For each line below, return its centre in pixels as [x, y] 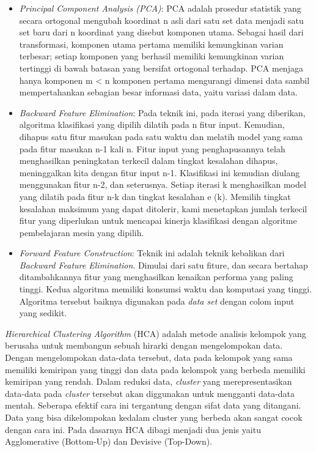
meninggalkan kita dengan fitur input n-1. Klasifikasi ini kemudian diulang [160, 172]
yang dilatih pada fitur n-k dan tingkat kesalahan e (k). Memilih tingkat [155, 196]
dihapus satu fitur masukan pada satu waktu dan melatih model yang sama [161, 136]
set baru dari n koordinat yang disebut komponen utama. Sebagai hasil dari [161, 32]
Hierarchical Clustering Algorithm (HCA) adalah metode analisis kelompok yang [156, 333]
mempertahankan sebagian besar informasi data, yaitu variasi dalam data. [158, 92]
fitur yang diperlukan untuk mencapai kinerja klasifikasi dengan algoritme [158, 220]
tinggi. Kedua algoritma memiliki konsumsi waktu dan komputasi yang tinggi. [166, 289]
